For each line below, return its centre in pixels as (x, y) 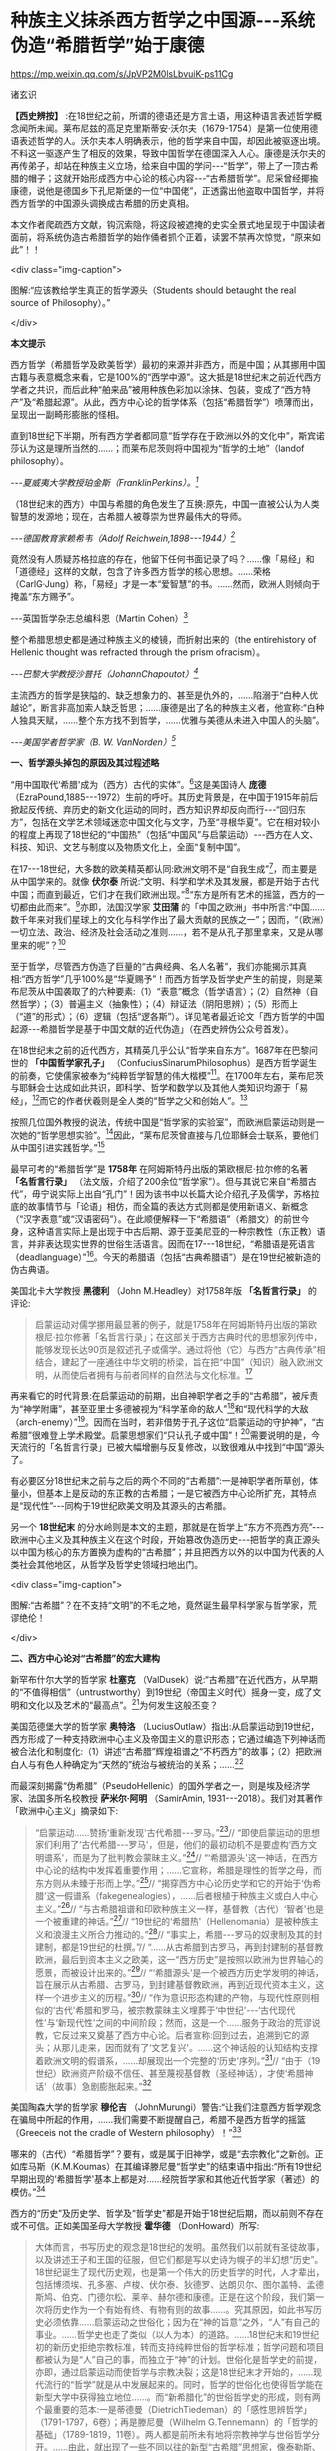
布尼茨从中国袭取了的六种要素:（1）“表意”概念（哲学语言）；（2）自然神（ (160, 991)
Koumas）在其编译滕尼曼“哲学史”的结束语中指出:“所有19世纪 (197, 2166)
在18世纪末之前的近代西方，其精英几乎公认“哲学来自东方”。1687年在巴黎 (160, 1050)
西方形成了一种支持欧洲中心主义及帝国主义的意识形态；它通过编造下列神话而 (168, 1739)
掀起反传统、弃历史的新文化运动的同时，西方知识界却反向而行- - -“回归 (154, 809)
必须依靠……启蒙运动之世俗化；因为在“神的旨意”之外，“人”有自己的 (181, 2322)
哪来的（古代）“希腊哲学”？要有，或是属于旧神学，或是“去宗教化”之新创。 (162, 2153)
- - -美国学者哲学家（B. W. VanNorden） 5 (93, 741)
